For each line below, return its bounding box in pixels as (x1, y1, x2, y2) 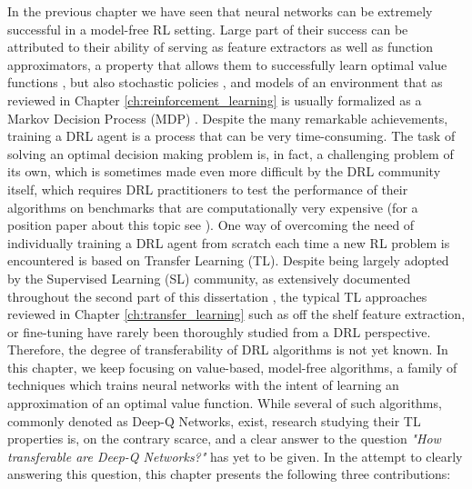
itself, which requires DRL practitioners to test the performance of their (7, 179, 408, 198)
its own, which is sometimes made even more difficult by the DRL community (7, 162, 441, 181)
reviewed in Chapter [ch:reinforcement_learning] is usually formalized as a (7, 90, 422, 109)
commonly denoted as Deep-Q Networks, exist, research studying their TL (7, 411, 421, 430)
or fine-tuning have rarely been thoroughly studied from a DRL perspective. (7, 322, 431, 341)
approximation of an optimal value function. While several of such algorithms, (7, 394, 442, 413)
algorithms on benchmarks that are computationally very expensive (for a (7, 197, 418, 216)
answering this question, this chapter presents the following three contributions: (7, 464, 451, 484)
